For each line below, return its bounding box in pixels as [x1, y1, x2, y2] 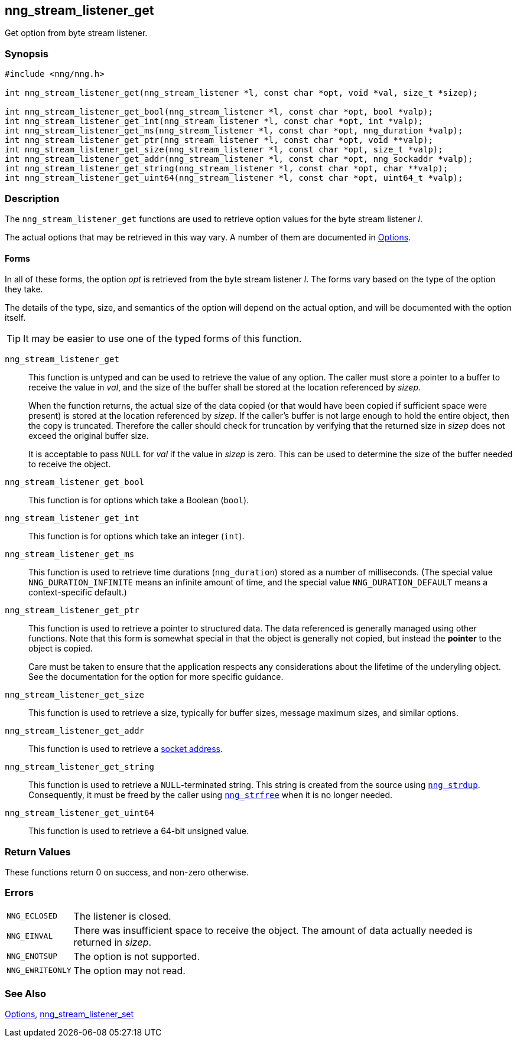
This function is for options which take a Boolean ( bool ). [28, 495, 249, 506]
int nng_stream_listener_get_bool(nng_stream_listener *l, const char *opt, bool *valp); [5, 107, 433, 117]
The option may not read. [73, 964, 186, 976]
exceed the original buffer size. [28, 431, 149, 441]
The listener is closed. [73, 910, 171, 922]
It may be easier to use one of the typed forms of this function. [23, 333, 302, 345]
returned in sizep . [73, 936, 152, 948]
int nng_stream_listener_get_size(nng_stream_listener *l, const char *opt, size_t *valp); [5, 145, 443, 155]
